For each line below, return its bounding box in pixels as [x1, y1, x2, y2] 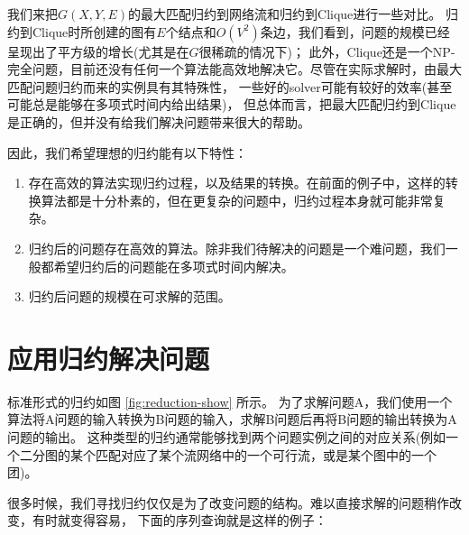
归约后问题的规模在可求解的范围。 [28, 287, 231, 306]
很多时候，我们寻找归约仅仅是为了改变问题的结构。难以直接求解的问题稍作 [7, 493, 449, 512]
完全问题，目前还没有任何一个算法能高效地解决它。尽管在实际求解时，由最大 [7, 60, 462, 78]
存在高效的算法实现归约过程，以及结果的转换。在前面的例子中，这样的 [28, 173, 446, 192]
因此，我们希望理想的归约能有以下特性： [7, 143, 247, 161]
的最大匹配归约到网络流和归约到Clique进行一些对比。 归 [128, 5, 458, 23]
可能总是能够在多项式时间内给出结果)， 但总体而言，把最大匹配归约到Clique [7, 95, 456, 114]
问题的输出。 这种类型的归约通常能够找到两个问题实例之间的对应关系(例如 [7, 428, 446, 447]
